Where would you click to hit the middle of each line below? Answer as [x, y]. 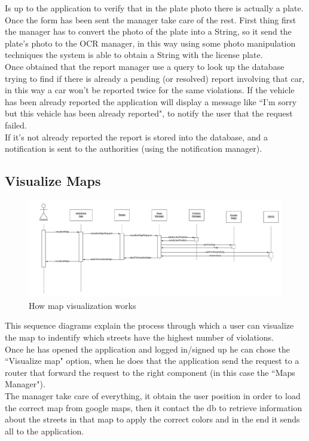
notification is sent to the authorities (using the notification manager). [134, 148]
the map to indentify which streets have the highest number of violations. [139, 337]
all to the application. [45, 431]
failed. [16, 125]
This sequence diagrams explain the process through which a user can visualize [149, 325]
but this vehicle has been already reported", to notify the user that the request [149, 113]
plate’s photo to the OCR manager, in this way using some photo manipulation [150, 43]
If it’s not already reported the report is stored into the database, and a [137, 137]
